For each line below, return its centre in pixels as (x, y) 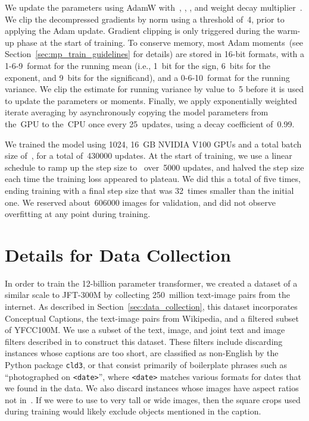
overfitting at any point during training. (78, 214)
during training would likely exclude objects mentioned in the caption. (133, 411)
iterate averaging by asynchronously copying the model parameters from (137, 112)
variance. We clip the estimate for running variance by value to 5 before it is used (154, 89)
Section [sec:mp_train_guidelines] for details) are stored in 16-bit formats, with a (155, 54)
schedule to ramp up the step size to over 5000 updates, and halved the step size (154, 167)
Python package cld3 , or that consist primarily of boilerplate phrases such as (146, 364)
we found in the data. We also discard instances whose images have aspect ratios (152, 388)
